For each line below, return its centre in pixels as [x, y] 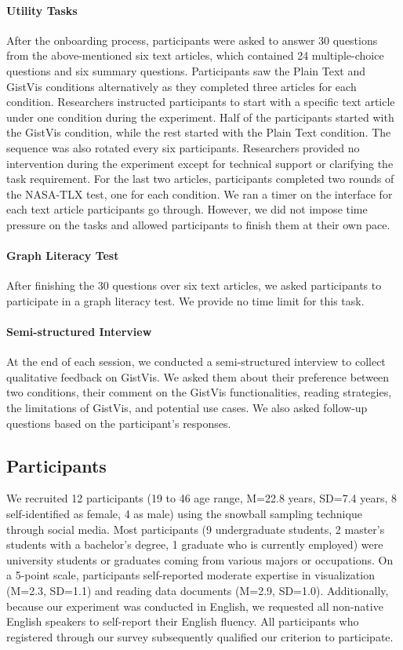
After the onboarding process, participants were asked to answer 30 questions [192, 40]
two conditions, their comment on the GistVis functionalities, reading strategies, [199, 392]
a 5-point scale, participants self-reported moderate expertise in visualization [191, 575]
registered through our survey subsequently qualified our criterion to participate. [200, 636]
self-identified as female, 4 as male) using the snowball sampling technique [184, 514]
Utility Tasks [42, 10]
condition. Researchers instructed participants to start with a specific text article [201, 102]
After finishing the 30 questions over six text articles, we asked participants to [194, 285]
